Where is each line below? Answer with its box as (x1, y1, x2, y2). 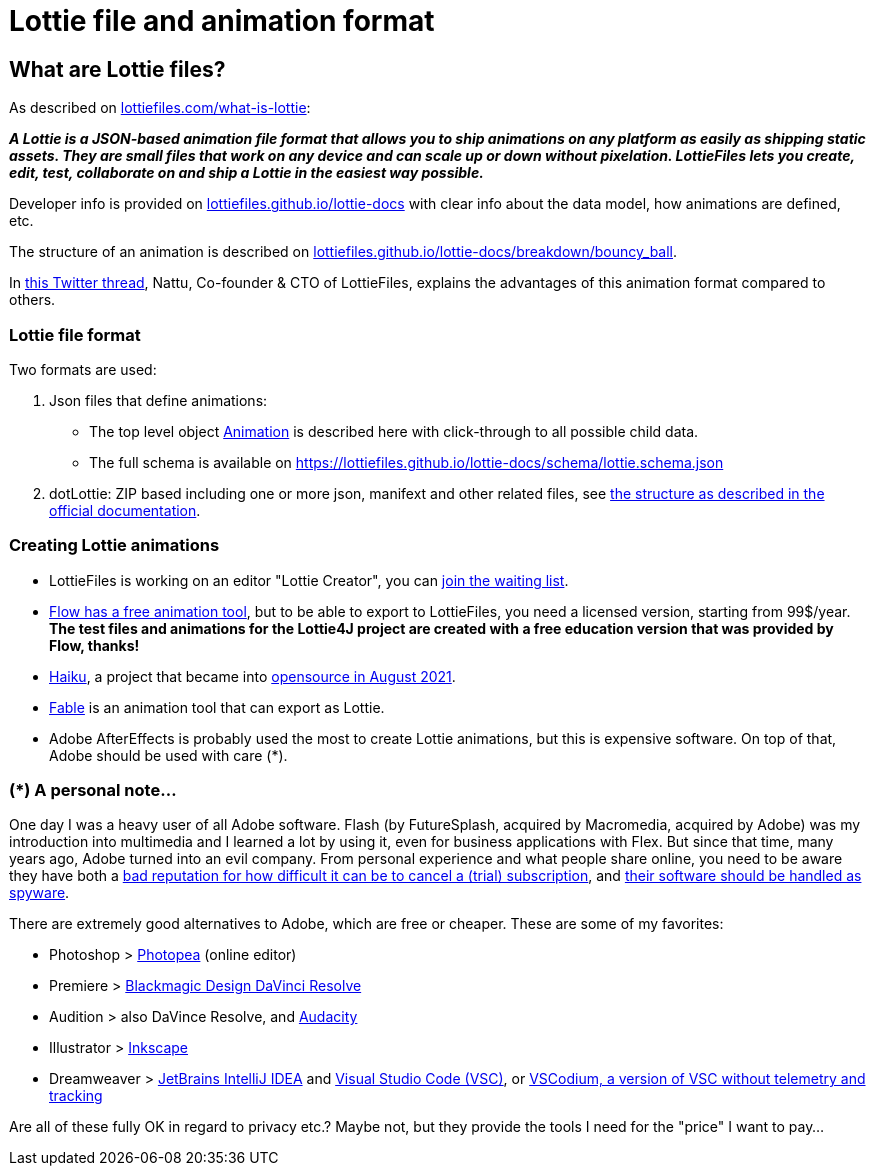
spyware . (9, 884, 70, 902)
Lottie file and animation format (9, 4, 435, 38)
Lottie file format (9, 324, 141, 345)
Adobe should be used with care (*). (49, 746, 288, 764)
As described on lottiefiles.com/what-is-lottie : (9, 99, 311, 117)
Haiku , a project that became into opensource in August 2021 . (49, 667, 456, 685)
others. (9, 291, 56, 309)
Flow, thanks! (49, 636, 140, 654)
